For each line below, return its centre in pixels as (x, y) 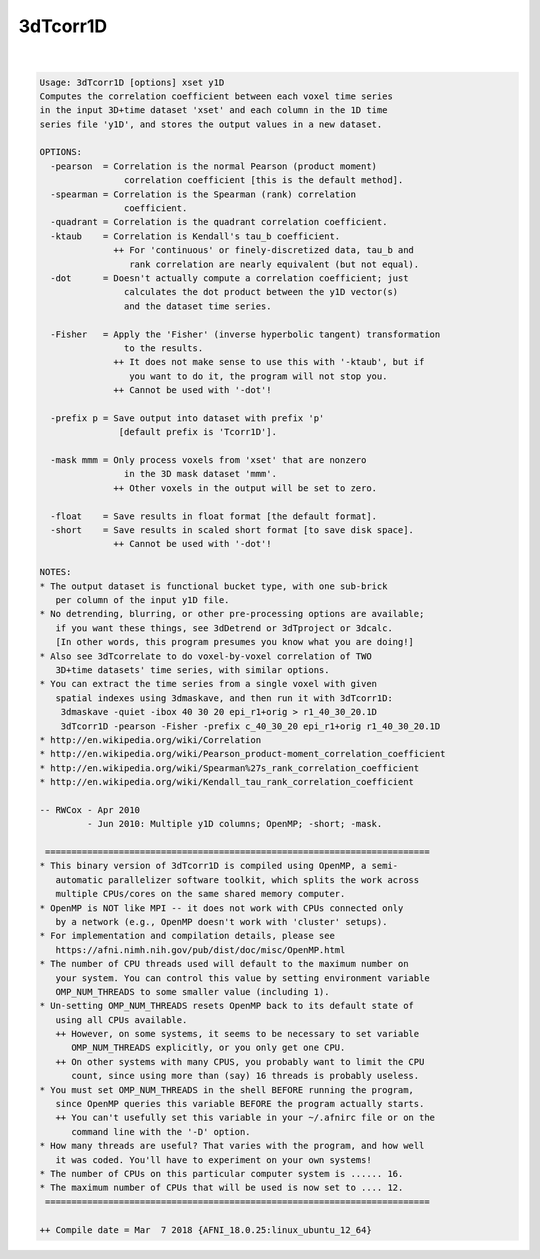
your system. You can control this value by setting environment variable (242, 978)
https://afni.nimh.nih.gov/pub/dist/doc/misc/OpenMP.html (200, 949)
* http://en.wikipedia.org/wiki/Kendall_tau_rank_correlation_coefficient (227, 782)
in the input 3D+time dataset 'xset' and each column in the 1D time (213, 110)
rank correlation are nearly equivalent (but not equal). (274, 264)
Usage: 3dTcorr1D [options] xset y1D (132, 82)
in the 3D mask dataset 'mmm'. (200, 474)
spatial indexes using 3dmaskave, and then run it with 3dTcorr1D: (224, 698)
